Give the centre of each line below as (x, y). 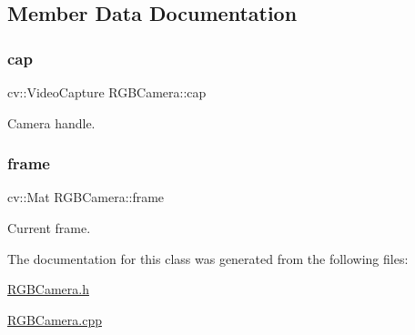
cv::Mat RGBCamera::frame (86, 197)
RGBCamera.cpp (55, 319)
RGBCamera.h (48, 289)
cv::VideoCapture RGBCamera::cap (107, 92)
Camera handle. (51, 122)
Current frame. (49, 228)
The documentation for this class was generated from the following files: (208, 258)
